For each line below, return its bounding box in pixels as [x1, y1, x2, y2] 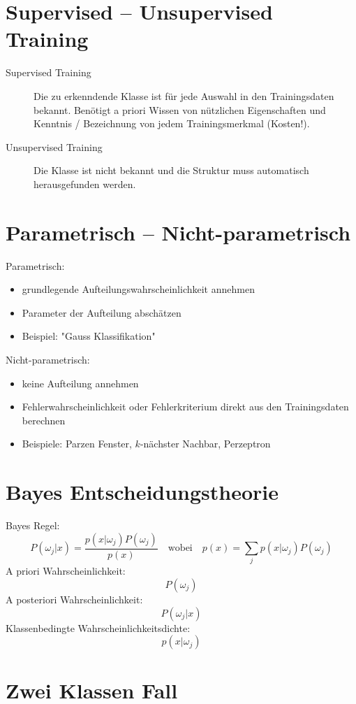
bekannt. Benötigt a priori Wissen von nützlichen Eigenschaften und [34, 102, 326, 117]
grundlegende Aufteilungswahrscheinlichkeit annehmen [22, 282, 255, 296]
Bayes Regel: [6, 518, 60, 533]
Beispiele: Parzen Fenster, [22, 436, 132, 451]
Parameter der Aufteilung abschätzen [22, 305, 181, 319]
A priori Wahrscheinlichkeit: [6, 563, 126, 578]
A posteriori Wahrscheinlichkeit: [6, 592, 143, 607]
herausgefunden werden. [34, 176, 136, 191]
